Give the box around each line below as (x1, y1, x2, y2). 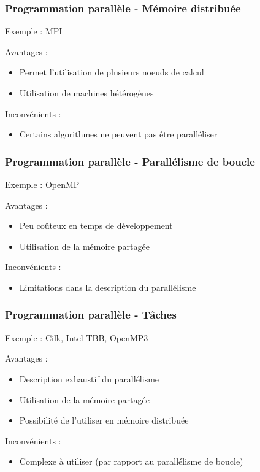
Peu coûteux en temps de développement (19, 219, 173, 232)
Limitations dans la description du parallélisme (19, 280, 196, 293)
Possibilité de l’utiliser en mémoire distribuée (19, 414, 189, 427)
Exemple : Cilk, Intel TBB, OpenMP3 (5, 331, 148, 344)
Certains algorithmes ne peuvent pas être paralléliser (19, 128, 218, 141)
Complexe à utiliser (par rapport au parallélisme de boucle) (19, 455, 243, 468)
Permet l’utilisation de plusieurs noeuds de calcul (19, 66, 204, 79)
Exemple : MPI (5, 25, 63, 37)
